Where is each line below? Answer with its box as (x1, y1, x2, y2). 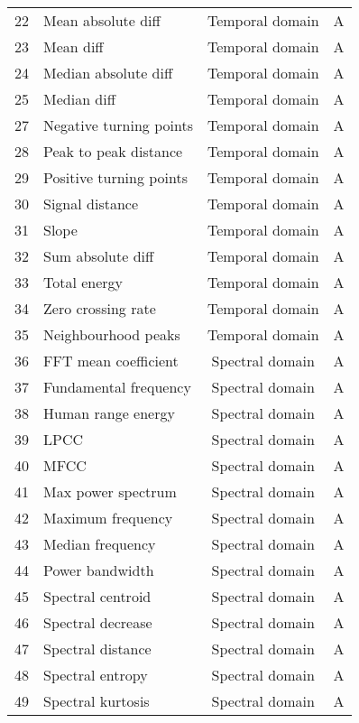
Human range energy (43, 403, 175, 423)
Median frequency (43, 533, 156, 554)
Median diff (43, 88, 116, 109)
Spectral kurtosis (43, 691, 150, 711)
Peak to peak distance (43, 141, 183, 162)
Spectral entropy (43, 664, 148, 685)
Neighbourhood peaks (43, 324, 180, 345)
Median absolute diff (43, 62, 173, 83)
